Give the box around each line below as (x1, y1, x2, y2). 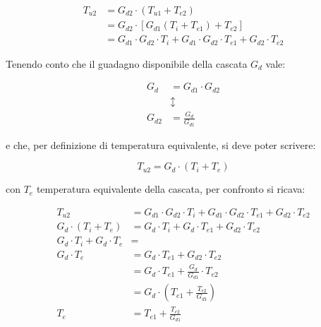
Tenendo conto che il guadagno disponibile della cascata (6, 56, 248, 71)
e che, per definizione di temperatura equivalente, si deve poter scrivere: (6, 137, 316, 152)
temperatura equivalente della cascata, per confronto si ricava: (36, 182, 305, 196)
